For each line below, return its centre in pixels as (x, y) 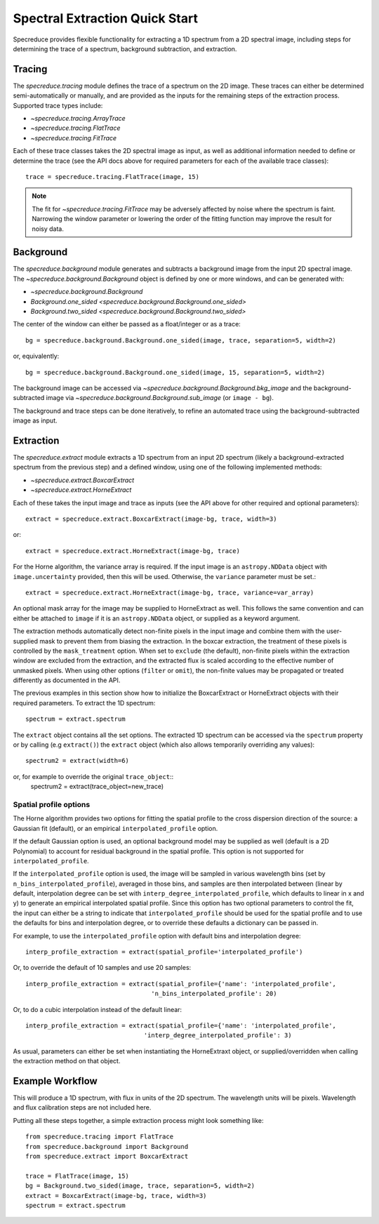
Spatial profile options (52, 804)
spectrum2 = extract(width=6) (78, 761)
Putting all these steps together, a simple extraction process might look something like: (138, 1120)
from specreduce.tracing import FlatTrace (100, 1137)
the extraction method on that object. (67, 1061)
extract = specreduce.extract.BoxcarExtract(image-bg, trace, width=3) (151, 519)
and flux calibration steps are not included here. (82, 1107)
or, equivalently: (36, 356)
